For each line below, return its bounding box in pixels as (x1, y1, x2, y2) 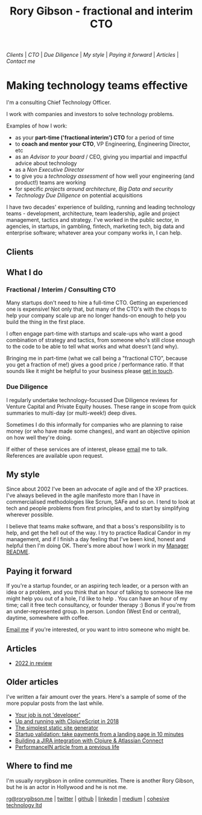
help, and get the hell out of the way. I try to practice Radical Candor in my (6, 529, 191, 536)
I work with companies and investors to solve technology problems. (6, 111, 174, 118)
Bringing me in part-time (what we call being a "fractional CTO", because (6, 355, 188, 362)
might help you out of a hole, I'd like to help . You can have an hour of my (6, 595, 188, 602)
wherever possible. (6, 511, 54, 518)
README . (6, 548, 30, 556)
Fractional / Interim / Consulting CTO (6, 285, 116, 294)
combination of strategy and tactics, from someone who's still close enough (6, 337, 195, 344)
